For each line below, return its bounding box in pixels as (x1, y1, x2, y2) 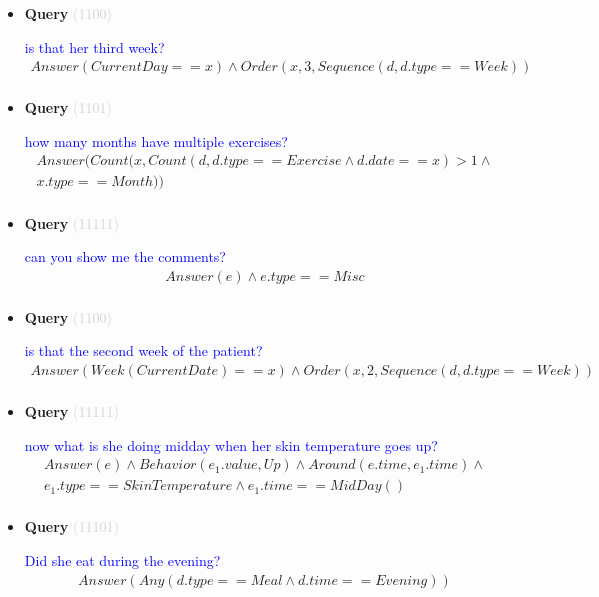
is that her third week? (24, 36, 165, 57)
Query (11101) (24, 516, 119, 537)
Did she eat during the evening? (24, 549, 221, 570)
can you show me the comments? (24, 246, 226, 267)
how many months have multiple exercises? (24, 130, 288, 151)
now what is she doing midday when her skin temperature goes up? (24, 434, 438, 455)
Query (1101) (24, 97, 112, 118)
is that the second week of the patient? (24, 340, 263, 361)
